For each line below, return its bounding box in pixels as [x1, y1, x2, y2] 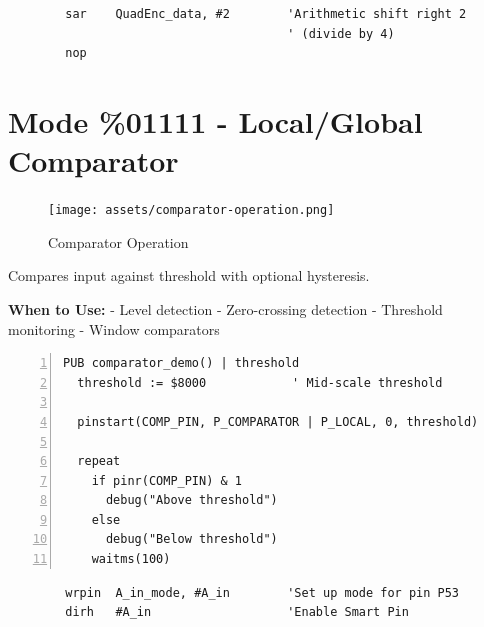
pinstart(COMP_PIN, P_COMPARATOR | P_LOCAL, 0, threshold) [77, 414, 479, 429]
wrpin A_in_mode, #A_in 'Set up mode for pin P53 [65, 585, 460, 600]
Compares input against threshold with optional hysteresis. [8, 265, 370, 286]
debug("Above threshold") [105, 493, 278, 508]
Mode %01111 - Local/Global [8, 100, 423, 141]
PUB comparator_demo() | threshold [63, 356, 300, 371]
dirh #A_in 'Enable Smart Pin [65, 605, 409, 620]
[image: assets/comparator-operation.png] [48, 203, 335, 218]
